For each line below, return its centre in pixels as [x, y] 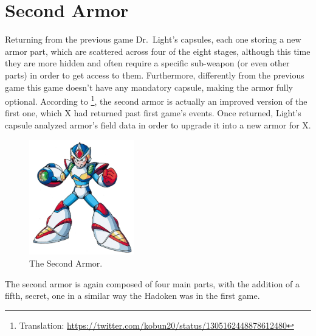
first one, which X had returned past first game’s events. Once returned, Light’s [153, 113]
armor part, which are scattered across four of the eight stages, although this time [158, 51]
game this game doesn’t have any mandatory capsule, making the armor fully [149, 87]
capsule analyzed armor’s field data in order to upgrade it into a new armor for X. [158, 124]
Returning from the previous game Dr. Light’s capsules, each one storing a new [153, 39]
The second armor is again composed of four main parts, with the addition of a [153, 283]
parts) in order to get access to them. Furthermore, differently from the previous [155, 75]
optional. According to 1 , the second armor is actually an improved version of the [156, 100]
